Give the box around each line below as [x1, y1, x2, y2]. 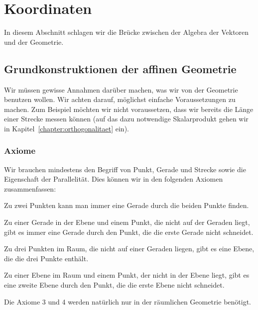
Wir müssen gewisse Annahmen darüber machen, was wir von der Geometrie [4, 84, 238, 95]
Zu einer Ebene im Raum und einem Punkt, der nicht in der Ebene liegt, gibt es [4, 270, 250, 280]
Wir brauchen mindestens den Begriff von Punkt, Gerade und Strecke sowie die [4, 164, 246, 174]
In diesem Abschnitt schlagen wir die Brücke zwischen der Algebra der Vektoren [4, 27, 249, 37]
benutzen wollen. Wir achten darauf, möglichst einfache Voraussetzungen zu [4, 94, 236, 104]
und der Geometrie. [4, 36, 64, 47]
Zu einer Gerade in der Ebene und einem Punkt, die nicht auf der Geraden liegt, [4, 217, 250, 227]
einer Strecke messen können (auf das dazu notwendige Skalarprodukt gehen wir [4, 113, 249, 124]
